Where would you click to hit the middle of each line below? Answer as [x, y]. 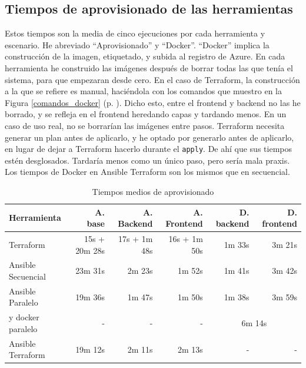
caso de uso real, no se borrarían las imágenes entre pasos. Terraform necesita [145, 125]
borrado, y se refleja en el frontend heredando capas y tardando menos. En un [146, 114]
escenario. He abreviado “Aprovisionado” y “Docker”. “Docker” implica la [137, 44]
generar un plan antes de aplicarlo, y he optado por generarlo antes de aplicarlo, [149, 137]
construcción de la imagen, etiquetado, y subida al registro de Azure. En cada [145, 56]
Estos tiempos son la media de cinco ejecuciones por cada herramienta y [135, 33]
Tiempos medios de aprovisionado [153, 191]
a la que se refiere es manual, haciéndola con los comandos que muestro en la [143, 91]
